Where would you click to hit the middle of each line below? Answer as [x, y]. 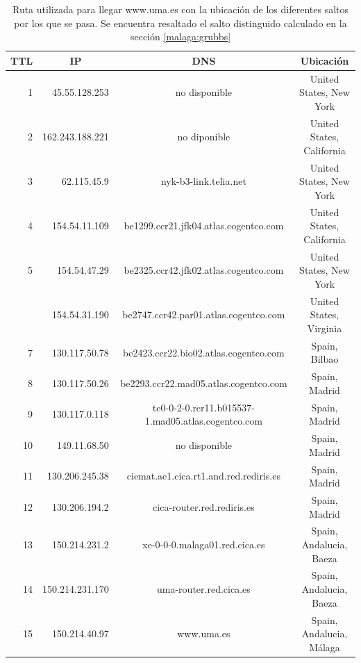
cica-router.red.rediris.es [204, 506]
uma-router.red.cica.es [204, 589]
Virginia [325, 328]
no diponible [204, 137]
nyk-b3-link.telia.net [203, 181]
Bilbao [325, 359]
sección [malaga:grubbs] [180, 36]
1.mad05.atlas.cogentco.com [203, 421]
